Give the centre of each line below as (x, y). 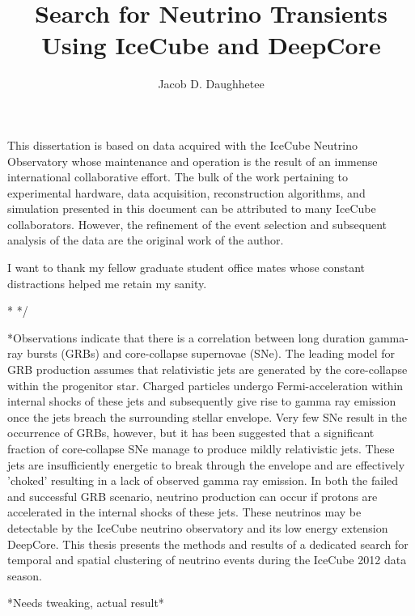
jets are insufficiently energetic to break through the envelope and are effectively (206, 464)
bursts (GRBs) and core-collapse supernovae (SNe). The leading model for (211, 353)
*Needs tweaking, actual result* (86, 603)
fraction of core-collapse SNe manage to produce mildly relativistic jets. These (201, 448)
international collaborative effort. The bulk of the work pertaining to (178, 177)
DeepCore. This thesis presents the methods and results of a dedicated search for (208, 544)
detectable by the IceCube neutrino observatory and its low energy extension (198, 527)
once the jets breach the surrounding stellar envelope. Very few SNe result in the (207, 416)
